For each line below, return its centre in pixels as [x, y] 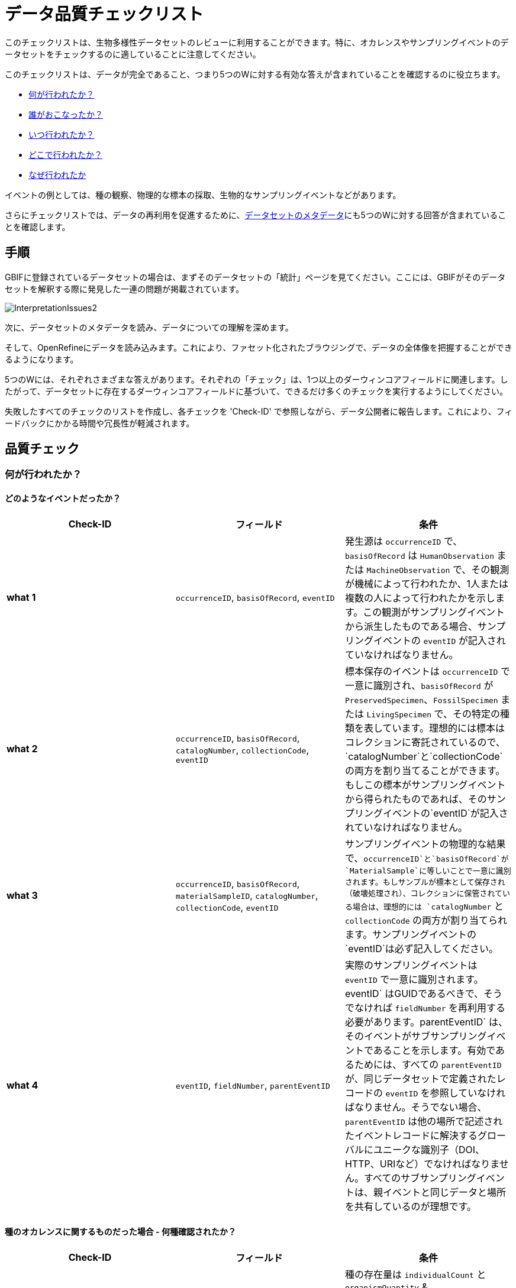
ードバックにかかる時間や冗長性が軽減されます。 [100, 423]
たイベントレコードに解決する [411, 1135]
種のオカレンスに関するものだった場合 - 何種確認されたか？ [120, 1232]
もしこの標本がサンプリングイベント [425, 784]
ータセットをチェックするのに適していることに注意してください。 [133, 54]
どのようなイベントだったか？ [63, 499]
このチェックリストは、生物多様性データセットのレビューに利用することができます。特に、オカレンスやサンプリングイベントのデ [257, 42]
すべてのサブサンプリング [420, 1178]
